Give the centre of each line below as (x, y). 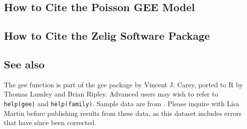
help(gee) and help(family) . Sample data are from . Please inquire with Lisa (122, 103)
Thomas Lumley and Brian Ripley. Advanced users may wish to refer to (111, 94)
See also (24, 64)
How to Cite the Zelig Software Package (107, 36)
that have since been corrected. (50, 122)
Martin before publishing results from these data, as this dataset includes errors (123, 113)
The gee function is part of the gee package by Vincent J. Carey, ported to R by (123, 84)
